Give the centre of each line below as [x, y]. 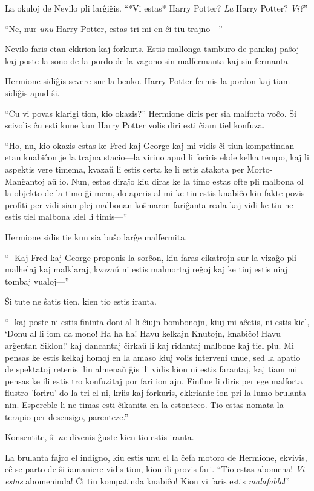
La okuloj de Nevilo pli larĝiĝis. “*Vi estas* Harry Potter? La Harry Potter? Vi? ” [156, 8]
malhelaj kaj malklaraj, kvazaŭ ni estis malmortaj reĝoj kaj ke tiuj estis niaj [146, 269]
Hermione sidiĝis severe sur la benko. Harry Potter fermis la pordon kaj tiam [148, 81]
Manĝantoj [25, 181]
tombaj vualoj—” [37, 281]
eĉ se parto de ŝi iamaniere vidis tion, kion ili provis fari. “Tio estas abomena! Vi [155, 469]
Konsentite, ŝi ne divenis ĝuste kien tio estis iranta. [100, 437]
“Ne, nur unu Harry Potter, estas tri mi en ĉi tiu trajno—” [114, 28]
